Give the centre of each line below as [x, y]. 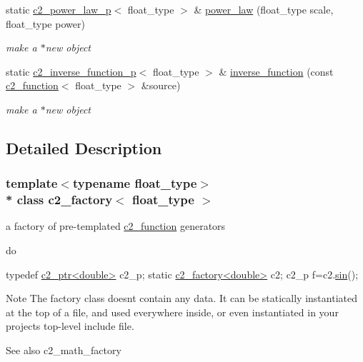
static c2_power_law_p [59, 9]
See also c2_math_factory [64, 350]
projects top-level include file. [70, 326]
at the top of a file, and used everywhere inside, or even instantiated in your [172, 312]
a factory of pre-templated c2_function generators [116, 226]
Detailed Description [84, 147]
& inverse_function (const [276, 71]
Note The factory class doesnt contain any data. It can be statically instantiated [181, 298]
